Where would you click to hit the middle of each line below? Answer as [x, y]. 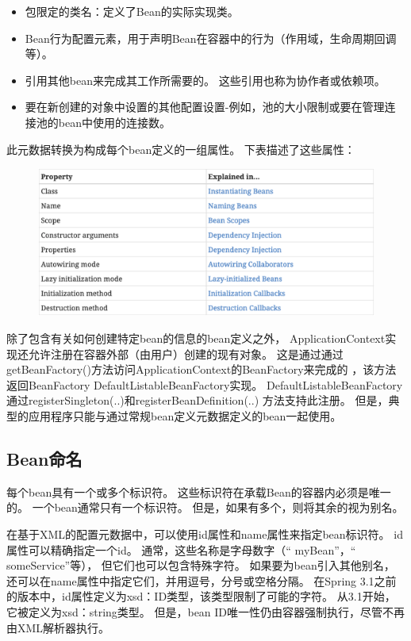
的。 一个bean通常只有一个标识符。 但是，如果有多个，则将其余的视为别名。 [205, 507]
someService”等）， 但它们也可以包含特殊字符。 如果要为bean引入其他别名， [201, 565]
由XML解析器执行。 [58, 627]
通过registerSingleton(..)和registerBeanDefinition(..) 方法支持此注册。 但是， [198, 400]
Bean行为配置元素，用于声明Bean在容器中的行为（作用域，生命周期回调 [211, 38]
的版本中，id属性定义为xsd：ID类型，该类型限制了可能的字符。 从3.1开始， [201, 596]
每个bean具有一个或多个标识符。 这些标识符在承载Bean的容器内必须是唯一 [199, 491]
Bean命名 [44, 459]
